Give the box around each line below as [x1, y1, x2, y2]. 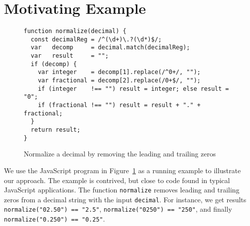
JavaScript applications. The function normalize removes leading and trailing [4, 185, 240, 195]
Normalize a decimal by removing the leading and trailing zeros [24, 149, 216, 159]
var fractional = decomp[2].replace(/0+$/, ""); [38, 77, 201, 84]
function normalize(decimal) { [24, 28, 126, 35]
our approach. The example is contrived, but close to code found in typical [4, 175, 230, 185]
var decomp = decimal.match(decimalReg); [31, 44, 190, 51]
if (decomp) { [31, 60, 77, 68]
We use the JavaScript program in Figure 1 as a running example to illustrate [4, 165, 241, 175]
